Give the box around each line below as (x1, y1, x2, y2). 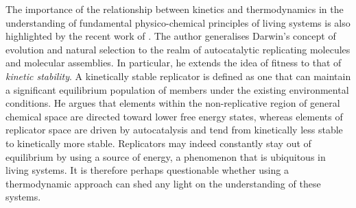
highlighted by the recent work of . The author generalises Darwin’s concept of (5, 29, 336, 43)
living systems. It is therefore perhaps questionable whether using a (5, 163, 289, 177)
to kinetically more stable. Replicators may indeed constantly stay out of (5, 135, 311, 150)
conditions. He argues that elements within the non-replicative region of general (5, 96, 340, 110)
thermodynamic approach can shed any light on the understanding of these (5, 176, 321, 190)
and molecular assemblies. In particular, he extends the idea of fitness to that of (5, 55, 342, 70)
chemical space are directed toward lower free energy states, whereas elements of (5, 109, 343, 123)
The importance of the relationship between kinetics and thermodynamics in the (5, 2, 344, 16)
